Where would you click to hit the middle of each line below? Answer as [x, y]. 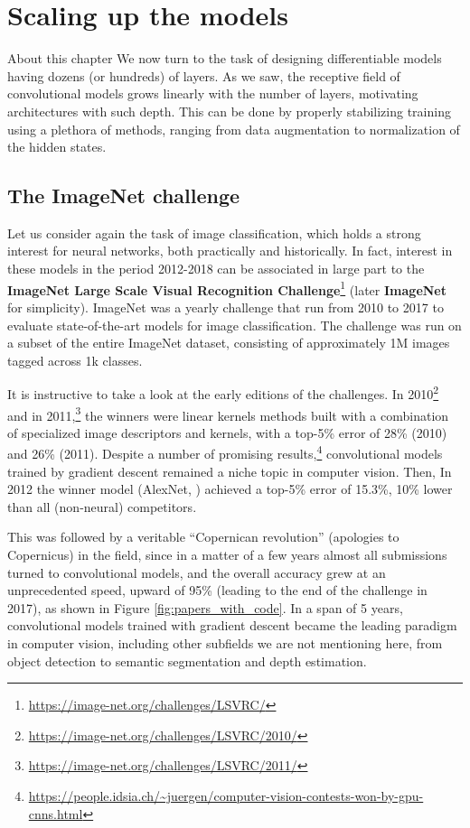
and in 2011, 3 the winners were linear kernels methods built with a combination [228, 414]
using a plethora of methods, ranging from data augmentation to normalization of [234, 129]
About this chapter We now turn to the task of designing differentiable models [225, 58]
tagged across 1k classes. [75, 360]
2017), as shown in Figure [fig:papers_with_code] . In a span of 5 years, [205, 607]
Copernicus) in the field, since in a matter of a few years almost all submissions [227, 555]
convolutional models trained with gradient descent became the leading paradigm [232, 625]
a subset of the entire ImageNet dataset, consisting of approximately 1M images [229, 343]
